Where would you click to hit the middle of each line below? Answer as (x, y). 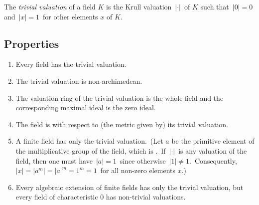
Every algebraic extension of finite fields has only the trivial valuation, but (129, 187)
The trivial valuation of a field (50, 6)
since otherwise (143, 160)
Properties (32, 43)
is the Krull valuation (139, 6)
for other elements (70, 16)
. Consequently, (213, 160)
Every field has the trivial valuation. (71, 64)
